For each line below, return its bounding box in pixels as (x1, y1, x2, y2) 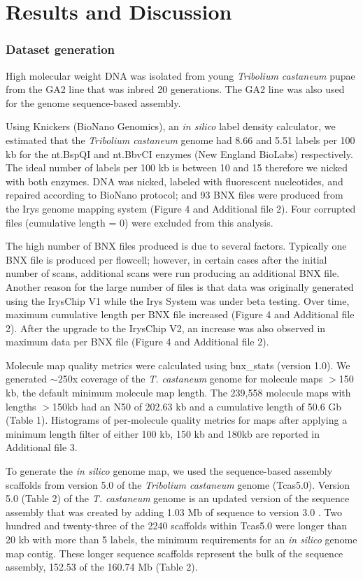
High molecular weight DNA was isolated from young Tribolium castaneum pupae (6, 68, 355, 83)
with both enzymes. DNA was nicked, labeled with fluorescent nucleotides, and (6, 173, 343, 188)
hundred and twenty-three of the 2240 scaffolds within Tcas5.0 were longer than (6, 518, 348, 533)
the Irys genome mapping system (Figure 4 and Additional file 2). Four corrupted (6, 201, 356, 215)
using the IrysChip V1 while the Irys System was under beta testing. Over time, (6, 293, 350, 308)
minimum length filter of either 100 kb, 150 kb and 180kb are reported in (6, 426, 320, 441)
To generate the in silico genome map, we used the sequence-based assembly (6, 464, 333, 478)
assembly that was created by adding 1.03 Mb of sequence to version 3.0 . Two (6, 504, 343, 519)
